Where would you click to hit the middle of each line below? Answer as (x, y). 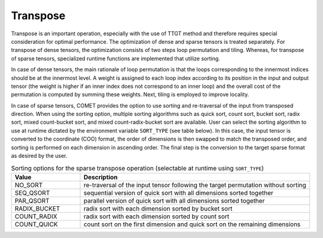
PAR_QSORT (32, 200)
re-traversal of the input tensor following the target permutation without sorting (195, 185)
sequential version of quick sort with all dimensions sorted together (178, 193)
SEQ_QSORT (32, 193)
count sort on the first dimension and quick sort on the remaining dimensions (192, 224)
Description (100, 177)
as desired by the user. (39, 156)
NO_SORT (29, 185)
